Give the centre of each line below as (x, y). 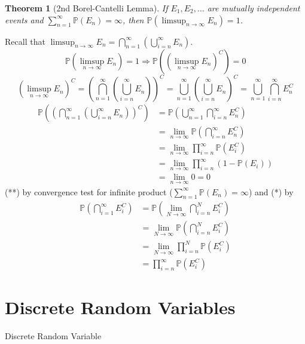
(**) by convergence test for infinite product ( (89, 191)
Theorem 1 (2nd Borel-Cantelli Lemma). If (86, 8)
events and (24, 19)
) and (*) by (271, 191)
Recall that (25, 41)
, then (133, 19)
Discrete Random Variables (120, 307)
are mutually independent (254, 8)
